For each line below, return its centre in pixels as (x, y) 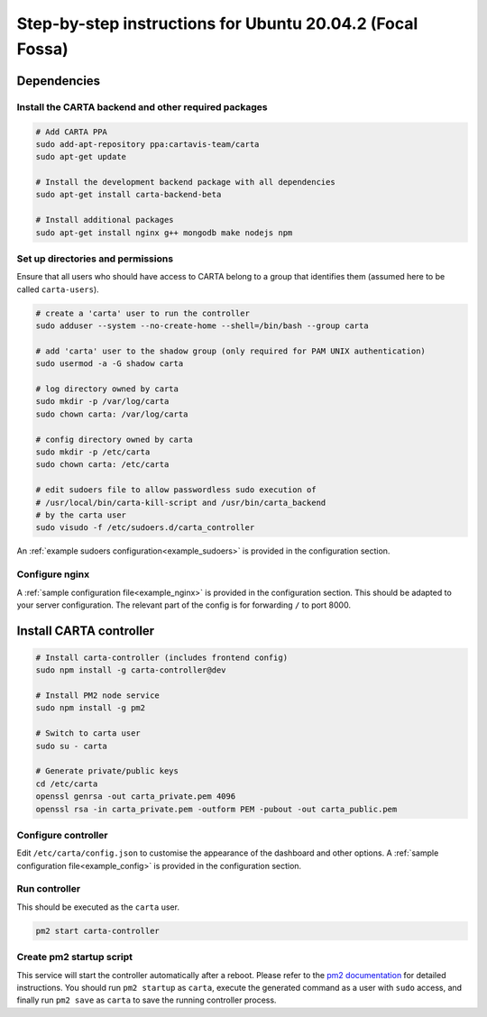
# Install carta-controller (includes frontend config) (162, 657)
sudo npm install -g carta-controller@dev (131, 670)
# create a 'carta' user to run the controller (142, 313)
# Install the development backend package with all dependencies (185, 182)
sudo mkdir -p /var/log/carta (102, 402)
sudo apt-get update (81, 157)
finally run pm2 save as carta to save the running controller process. (147, 1000)
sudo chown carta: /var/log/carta (112, 414)
